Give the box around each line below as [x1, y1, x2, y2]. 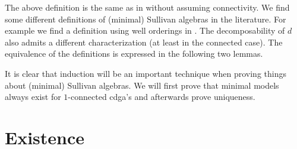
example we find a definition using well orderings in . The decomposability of [5, 24, 285, 37]
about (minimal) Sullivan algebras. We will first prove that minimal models [5, 79, 279, 91]
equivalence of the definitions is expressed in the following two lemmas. [5, 47, 263, 60]
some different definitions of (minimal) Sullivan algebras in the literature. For [5, 12, 286, 25]
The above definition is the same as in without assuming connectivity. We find [5, 1, 290, 13]
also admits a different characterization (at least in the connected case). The [5, 35, 283, 48]
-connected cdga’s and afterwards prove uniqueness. [68, 90, 255, 103]
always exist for [5, 90, 61, 103]
